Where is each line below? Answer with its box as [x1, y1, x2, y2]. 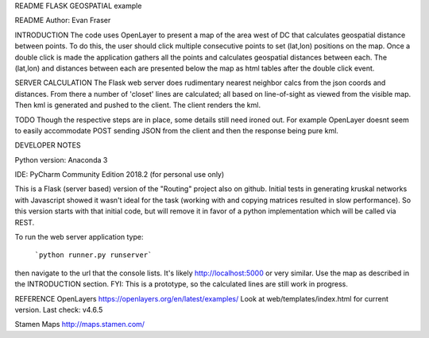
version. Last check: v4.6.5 [14, 305, 103, 314]
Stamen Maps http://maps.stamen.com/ [14, 320, 145, 329]
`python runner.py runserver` [34, 251, 153, 259]
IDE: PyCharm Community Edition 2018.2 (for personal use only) [14, 170, 225, 179]
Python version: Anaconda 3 [14, 155, 108, 164]
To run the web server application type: [14, 232, 144, 242]
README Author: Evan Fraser [14, 16, 111, 25]
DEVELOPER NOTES [14, 140, 81, 150]
